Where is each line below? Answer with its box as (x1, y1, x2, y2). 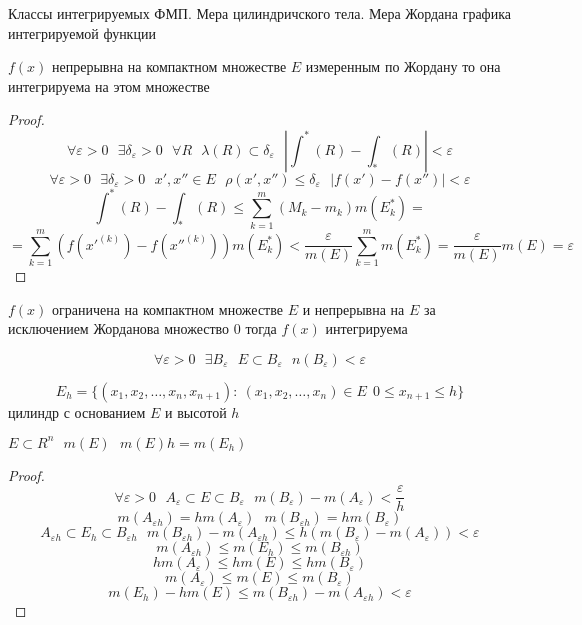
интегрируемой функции (8, 22, 156, 43)
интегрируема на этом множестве (8, 75, 210, 96)
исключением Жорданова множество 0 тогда (8, 318, 277, 339)
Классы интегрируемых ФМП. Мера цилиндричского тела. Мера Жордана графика (8, 3, 511, 23)
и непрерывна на (302, 298, 405, 319)
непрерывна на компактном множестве (52, 56, 287, 77)
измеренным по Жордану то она (305, 56, 501, 77)
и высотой (165, 401, 227, 422)
